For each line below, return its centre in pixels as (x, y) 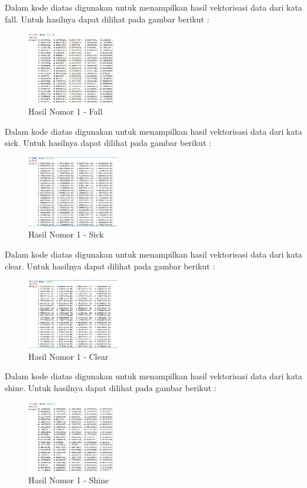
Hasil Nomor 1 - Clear (68, 356)
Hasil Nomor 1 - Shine (69, 480)
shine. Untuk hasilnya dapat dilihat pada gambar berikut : (111, 387)
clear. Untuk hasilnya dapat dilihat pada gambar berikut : (110, 266)
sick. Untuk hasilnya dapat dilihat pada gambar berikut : (108, 143)
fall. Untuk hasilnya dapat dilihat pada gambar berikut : (107, 19)
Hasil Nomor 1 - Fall (66, 111)
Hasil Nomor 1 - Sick (66, 234)
